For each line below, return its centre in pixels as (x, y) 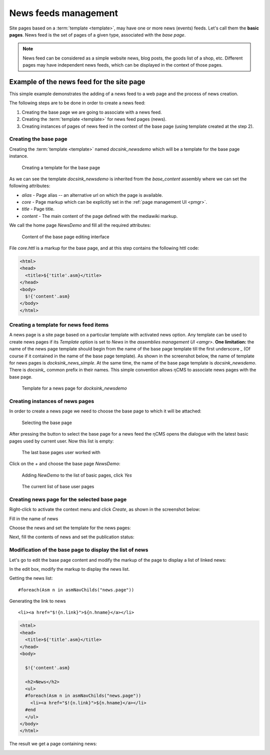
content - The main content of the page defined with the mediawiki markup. (100, 216)
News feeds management (64, 13)
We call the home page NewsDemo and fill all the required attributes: (80, 225)
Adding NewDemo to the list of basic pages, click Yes (77, 475)
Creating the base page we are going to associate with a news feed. (92, 112)
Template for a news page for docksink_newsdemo (74, 389)
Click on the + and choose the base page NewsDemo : (65, 464)
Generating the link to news (37, 601)
